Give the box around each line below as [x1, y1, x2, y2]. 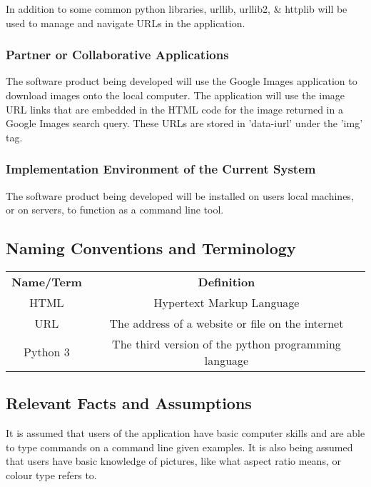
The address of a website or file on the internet [109, 314, 344, 331]
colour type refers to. [6, 467, 97, 482]
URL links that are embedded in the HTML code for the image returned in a [6, 101, 343, 116]
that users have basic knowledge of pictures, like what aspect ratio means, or [6, 453, 341, 468]
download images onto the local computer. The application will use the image [6, 88, 345, 102]
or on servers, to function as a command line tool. [6, 202, 224, 217]
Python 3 [24, 343, 70, 361]
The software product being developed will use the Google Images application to [6, 74, 357, 89]
